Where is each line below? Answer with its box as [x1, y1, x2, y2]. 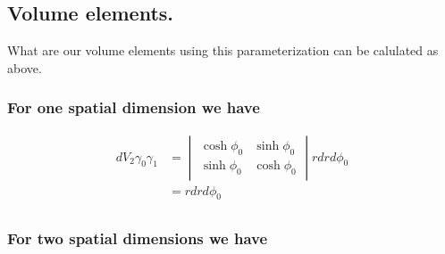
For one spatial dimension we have [7, 96, 260, 119]
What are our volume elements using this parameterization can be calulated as [7, 41, 439, 60]
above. [7, 58, 42, 77]
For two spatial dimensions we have [7, 227, 268, 250]
